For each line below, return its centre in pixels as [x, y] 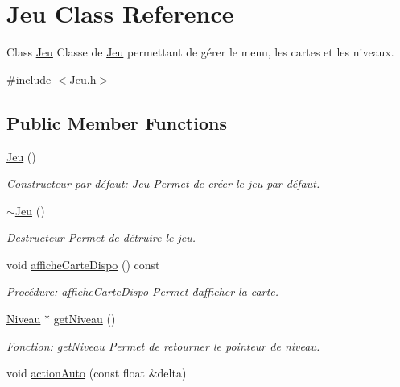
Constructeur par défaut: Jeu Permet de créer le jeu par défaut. [163, 183]
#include [29, 79]
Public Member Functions [117, 122]
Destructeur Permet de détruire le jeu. [101, 237]
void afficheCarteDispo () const [83, 264]
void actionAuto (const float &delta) [97, 373]
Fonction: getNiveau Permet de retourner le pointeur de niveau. [163, 345]
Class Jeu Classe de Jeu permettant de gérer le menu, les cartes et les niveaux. [200, 52]
